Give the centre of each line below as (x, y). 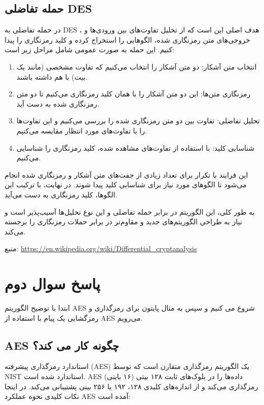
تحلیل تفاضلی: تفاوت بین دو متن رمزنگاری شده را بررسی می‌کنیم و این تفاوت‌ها (138, 121)
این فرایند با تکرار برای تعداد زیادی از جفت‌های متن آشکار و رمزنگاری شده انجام (126, 174)
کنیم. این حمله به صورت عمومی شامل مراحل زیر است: (90, 49)
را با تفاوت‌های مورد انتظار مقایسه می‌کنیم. (82, 130)
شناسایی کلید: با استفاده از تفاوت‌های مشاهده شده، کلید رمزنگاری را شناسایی (136, 147)
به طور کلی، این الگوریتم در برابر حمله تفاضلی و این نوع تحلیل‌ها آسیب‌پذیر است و (130, 211)
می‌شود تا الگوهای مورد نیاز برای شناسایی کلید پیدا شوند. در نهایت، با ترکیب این (126, 184)
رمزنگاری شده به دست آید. (58, 103)
